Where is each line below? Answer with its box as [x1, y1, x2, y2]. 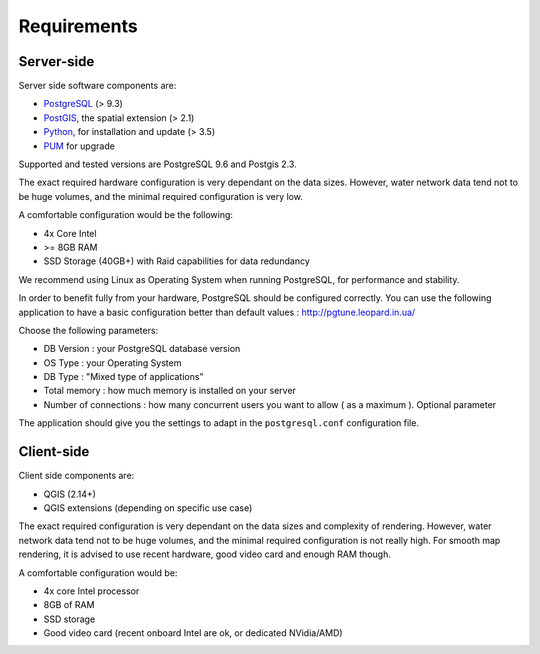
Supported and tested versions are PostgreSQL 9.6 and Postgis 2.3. [18, 158, 297, 170]
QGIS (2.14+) [43, 488, 97, 500]
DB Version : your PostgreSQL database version [43, 343, 241, 355]
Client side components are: [18, 470, 135, 482]
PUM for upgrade [43, 140, 115, 152]
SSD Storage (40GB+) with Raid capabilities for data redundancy [43, 255, 310, 267]
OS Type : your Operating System [43, 356, 182, 369]
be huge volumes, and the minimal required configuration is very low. [18, 190, 304, 202]
